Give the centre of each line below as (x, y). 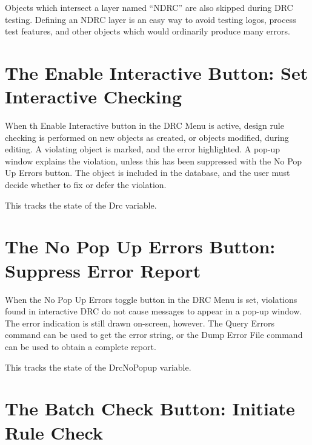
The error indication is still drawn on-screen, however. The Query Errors (140, 323)
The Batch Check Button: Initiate (150, 408)
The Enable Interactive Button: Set (157, 72)
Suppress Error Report (103, 270)
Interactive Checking (93, 96)
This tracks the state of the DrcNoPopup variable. (98, 367)
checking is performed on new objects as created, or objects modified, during (147, 137)
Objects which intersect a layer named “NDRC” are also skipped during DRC (149, 7)
